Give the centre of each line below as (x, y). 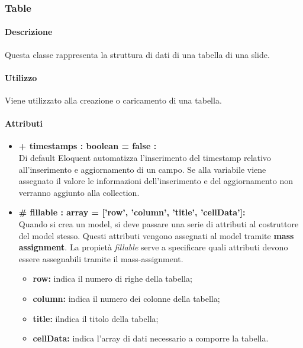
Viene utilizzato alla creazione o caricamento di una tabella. (113, 100)
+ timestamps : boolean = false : (88, 146)
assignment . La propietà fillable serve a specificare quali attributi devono (153, 247)
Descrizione (29, 32)
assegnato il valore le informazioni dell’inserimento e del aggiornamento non (156, 181)
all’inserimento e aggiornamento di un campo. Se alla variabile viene (142, 169)
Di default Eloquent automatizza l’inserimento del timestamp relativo (145, 158)
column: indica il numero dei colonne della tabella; (126, 298)
